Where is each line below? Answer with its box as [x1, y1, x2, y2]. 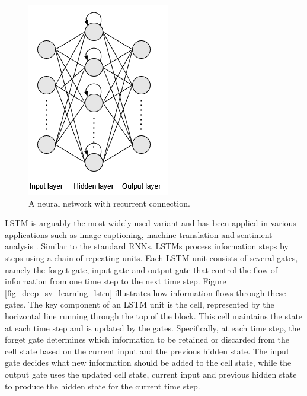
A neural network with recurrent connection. [28, 197, 190, 209]
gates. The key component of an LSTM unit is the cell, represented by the [5, 298, 274, 311]
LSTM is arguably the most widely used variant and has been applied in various [5, 217, 296, 229]
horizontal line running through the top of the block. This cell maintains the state [5, 309, 303, 322]
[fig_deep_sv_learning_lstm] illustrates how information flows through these [5, 286, 286, 299]
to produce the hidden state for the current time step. [5, 379, 200, 392]
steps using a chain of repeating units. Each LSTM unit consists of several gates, [5, 251, 298, 264]
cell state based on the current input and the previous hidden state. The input [5, 344, 290, 357]
